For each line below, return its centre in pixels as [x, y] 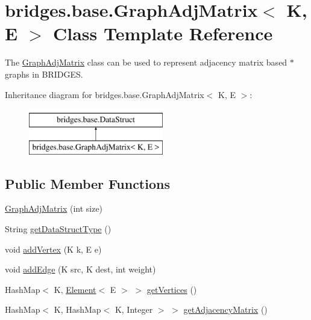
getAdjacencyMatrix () [225, 309]
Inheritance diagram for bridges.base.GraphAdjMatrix [105, 94]
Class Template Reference [163, 33]
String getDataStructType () [58, 229]
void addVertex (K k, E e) [53, 249]
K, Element [75, 289]
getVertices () [172, 289]
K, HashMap [77, 309]
